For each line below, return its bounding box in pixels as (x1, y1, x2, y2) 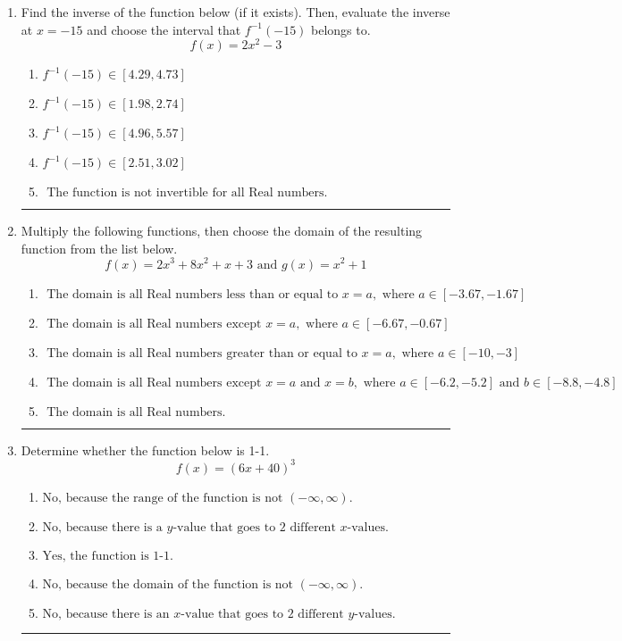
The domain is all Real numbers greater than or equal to (46, 346, 357, 360)
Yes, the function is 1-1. (42, 549, 173, 562)
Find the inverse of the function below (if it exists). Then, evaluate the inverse (21, 3, 450, 21)
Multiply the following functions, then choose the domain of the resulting (21, 221, 423, 240)
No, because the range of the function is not (42, 491, 283, 504)
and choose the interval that (87, 20, 241, 38)
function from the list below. (21, 238, 178, 257)
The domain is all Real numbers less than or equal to (46, 287, 339, 301)
